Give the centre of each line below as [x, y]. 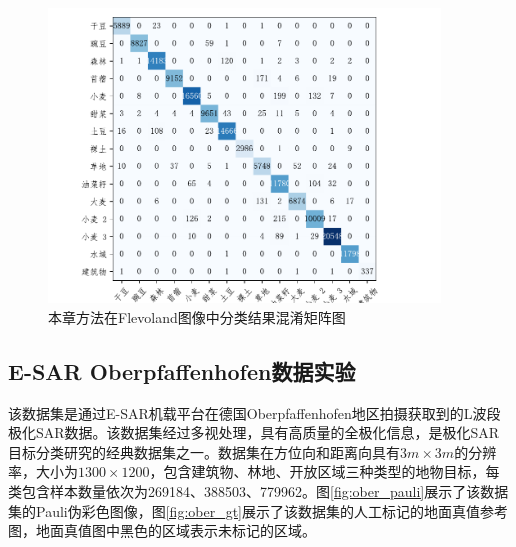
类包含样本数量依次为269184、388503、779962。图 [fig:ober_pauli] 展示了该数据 [258, 490]
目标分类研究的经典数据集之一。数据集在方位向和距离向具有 [204, 451]
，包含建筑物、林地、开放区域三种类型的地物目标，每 [324, 471]
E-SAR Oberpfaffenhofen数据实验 [182, 370]
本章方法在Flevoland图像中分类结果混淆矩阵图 [197, 316]
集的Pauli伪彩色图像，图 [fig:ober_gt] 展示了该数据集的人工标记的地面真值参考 [258, 510]
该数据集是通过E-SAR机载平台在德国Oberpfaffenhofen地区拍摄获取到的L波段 [254, 412]
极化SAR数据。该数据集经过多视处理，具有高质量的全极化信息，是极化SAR [254, 432]
